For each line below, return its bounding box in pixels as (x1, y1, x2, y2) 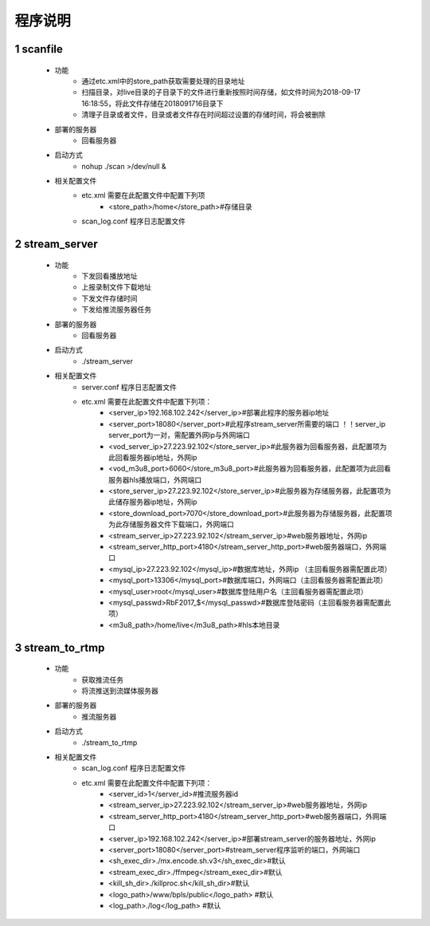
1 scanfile (14, 42, 64, 56)
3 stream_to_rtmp (14, 640, 105, 654)
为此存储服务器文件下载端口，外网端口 (108, 519, 234, 530)
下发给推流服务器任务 (81, 305, 151, 314)
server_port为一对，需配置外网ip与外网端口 (108, 431, 250, 440)
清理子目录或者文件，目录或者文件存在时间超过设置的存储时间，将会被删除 (81, 110, 326, 120)
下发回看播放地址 (81, 271, 138, 281)
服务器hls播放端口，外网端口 (108, 475, 202, 484)
